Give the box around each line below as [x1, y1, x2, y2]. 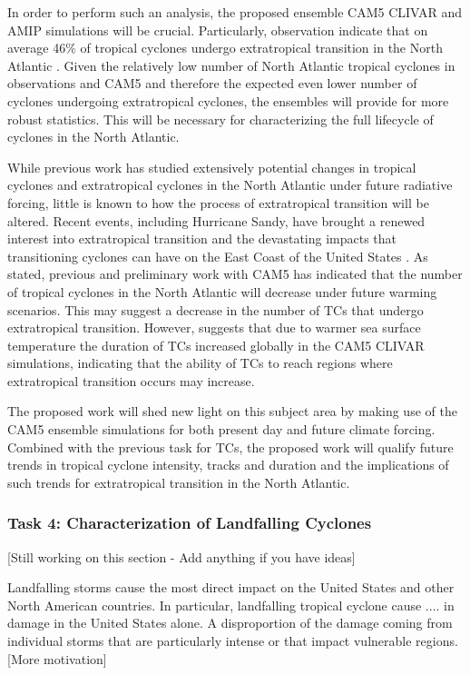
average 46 [7, 38, 66, 57]
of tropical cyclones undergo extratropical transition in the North [80, 38, 443, 57]
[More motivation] [7, 649, 107, 668]
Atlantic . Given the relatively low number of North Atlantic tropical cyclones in [7, 55, 455, 74]
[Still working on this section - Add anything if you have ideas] [7, 547, 356, 566]
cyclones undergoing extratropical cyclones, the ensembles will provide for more [7, 91, 449, 110]
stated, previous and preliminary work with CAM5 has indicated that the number [7, 264, 463, 283]
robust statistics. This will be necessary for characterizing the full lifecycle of [7, 109, 434, 128]
